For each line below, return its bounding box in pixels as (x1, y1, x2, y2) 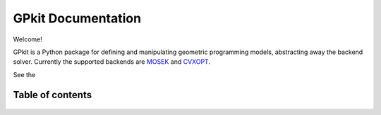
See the (13, 70, 36, 79)
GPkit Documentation (13, 11, 141, 26)
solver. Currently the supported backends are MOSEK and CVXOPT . (13, 57, 211, 66)
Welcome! (13, 35, 42, 43)
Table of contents (13, 88, 92, 101)
